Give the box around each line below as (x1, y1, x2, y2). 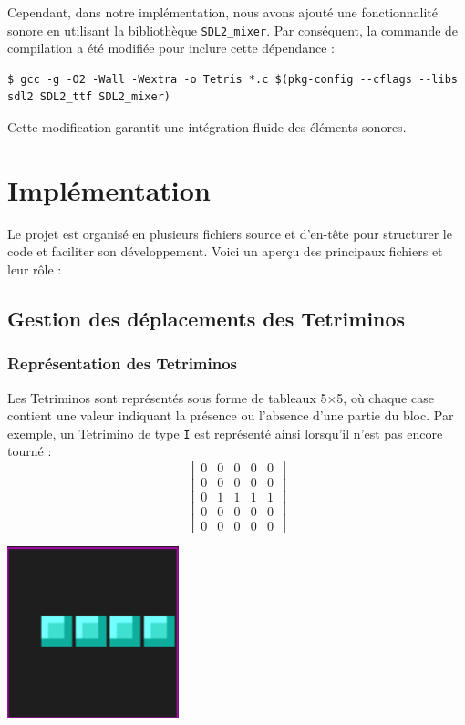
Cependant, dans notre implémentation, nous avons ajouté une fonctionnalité (7, 3, 439, 21)
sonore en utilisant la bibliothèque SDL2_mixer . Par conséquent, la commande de (7, 20, 459, 39)
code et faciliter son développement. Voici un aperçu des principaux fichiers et (7, 242, 443, 261)
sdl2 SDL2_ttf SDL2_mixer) (7, 90, 170, 104)
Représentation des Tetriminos (7, 352, 238, 375)
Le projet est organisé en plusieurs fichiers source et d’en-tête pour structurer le (7, 223, 452, 243)
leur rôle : (7, 259, 62, 278)
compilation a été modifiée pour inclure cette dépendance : (7, 38, 336, 57)
